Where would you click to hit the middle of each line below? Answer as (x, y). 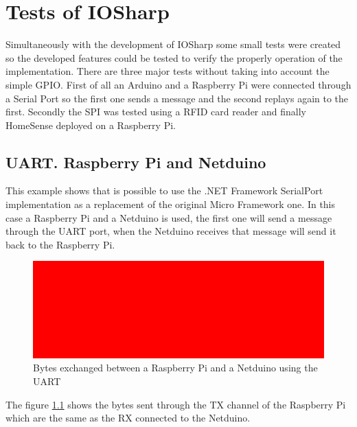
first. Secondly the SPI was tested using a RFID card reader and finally (156, 112)
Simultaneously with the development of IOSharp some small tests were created (173, 44)
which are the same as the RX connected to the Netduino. (128, 418)
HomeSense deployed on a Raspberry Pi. (91, 125)
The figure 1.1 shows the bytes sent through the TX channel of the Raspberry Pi (176, 404)
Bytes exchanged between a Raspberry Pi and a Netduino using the (175, 368)
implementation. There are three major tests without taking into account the (168, 71)
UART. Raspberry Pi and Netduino (136, 162)
